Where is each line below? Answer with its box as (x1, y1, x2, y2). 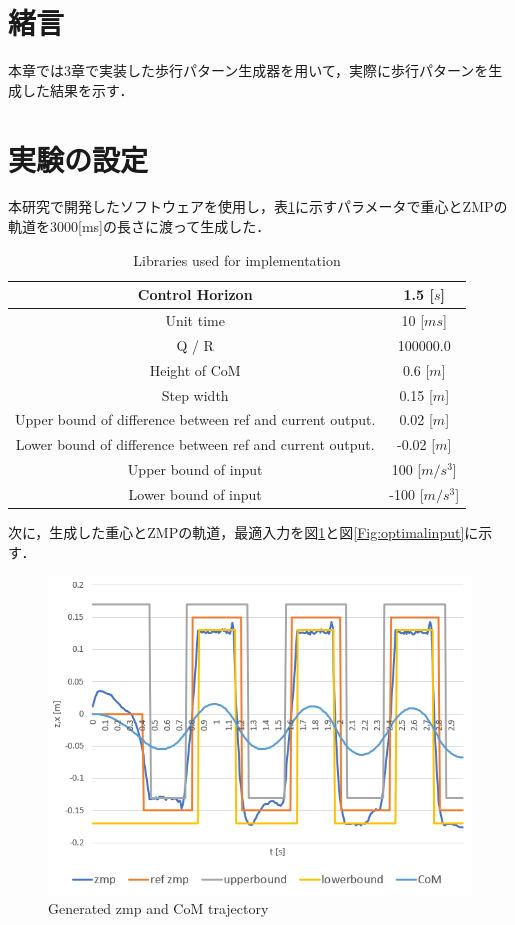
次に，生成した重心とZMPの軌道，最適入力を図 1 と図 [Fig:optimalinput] (8, 522, 465, 543)
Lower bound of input (128, 483, 262, 504)
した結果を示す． (21, 79, 134, 100)
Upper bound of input (127, 459, 263, 480)
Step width (161, 384, 229, 405)
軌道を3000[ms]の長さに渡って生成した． (8, 216, 271, 237)
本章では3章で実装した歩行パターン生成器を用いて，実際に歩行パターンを (8, 60, 489, 81)
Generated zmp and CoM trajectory (48, 898, 269, 919)
